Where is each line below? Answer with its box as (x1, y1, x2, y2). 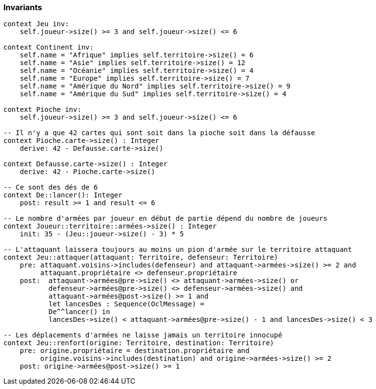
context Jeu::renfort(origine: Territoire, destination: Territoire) (3, 339, 274, 347)
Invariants (3, 2, 42, 12)
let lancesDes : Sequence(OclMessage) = (48, 300, 205, 308)
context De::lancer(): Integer (3, 191, 123, 199)
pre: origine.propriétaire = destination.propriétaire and (19, 347, 250, 355)
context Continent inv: (3, 43, 94, 52)
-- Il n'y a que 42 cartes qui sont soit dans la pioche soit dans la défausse (3, 129, 315, 137)
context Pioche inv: (3, 106, 82, 114)
